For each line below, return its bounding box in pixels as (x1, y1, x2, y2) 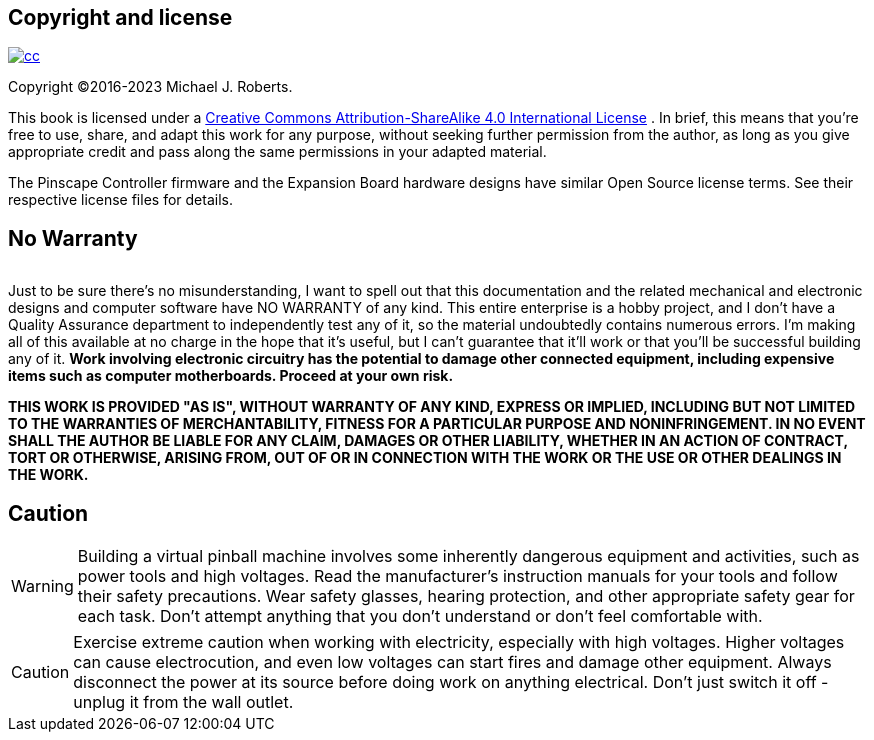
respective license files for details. (8, 191, 233, 209)
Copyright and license (8, 5, 233, 30)
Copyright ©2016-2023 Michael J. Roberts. (8, 78, 293, 96)
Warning (11, 576, 74, 597)
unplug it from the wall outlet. (73, 692, 294, 713)
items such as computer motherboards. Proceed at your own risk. (8, 367, 454, 385)
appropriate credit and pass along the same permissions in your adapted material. (8, 143, 547, 161)
